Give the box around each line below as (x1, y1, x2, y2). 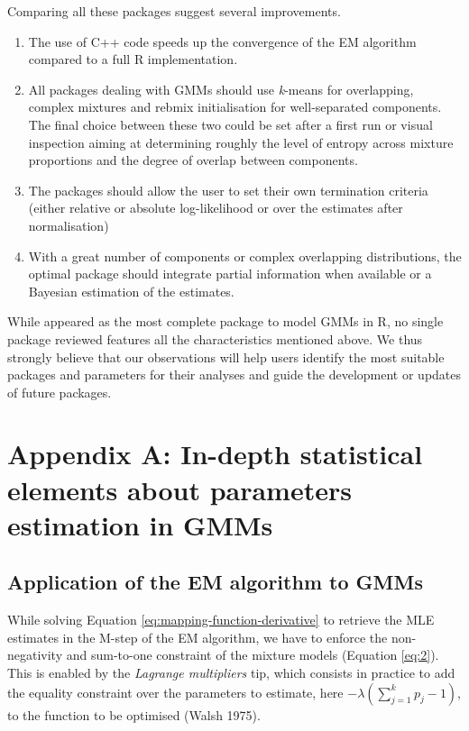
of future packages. (7, 382, 112, 401)
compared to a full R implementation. (28, 50, 238, 69)
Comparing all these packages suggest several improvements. (7, 2, 341, 20)
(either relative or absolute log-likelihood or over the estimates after (28, 198, 403, 217)
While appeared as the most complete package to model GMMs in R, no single (7, 312, 444, 331)
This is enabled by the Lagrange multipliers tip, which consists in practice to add (7, 663, 455, 682)
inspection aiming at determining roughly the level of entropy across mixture (28, 132, 454, 151)
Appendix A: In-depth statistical (7, 435, 423, 472)
